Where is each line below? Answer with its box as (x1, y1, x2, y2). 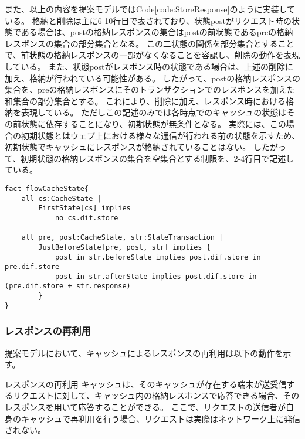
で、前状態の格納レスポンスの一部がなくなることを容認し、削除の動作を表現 (5, 49, 300, 61)
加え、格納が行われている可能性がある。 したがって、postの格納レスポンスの (5, 72, 300, 84)
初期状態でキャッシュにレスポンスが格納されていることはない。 (5, 141, 251, 153)
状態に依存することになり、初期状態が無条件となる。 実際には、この (21, 117, 286, 130)
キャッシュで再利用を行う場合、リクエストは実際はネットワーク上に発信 (21, 412, 300, 424)
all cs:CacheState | (21, 194, 101, 203)
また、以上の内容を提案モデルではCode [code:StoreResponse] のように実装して (5, 3, 296, 15)
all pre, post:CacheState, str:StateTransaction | (21, 233, 223, 242)
